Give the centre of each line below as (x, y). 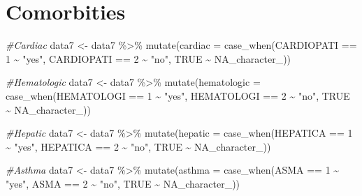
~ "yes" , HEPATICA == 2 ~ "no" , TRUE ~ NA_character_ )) (138, 146)
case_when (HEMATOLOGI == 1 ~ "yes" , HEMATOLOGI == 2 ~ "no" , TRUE (178, 95)
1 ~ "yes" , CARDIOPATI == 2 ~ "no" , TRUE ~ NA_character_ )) (149, 58)
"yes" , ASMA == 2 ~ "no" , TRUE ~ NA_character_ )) (123, 183)
